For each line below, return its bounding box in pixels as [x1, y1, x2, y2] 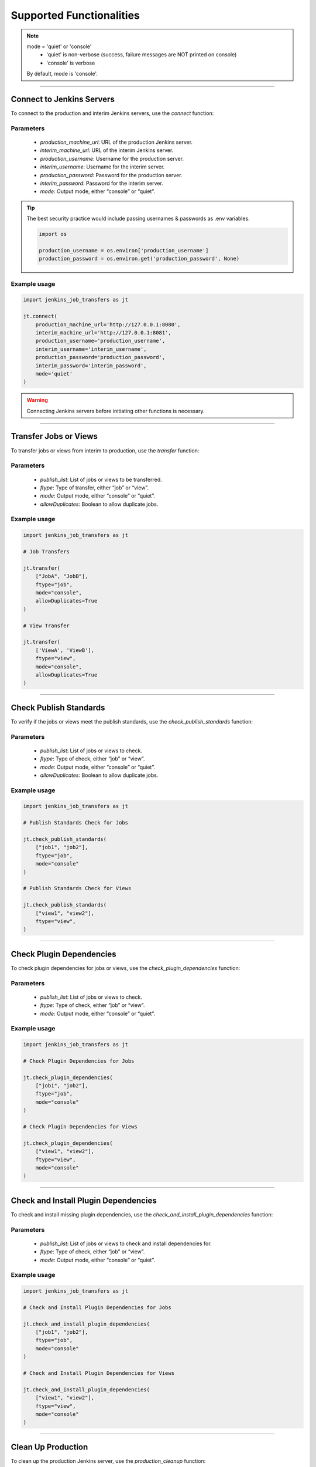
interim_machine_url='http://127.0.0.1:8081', [35, 329, 172, 336]
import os [39, 231, 67, 238]
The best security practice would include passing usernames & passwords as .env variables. [26, 215, 250, 222]
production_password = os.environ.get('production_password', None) [39, 255, 240, 262]
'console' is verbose [46, 59, 95, 66]
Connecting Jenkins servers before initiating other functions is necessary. [26, 407, 205, 414]
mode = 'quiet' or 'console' [26, 43, 92, 50]
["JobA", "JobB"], [35, 573, 88, 580]
